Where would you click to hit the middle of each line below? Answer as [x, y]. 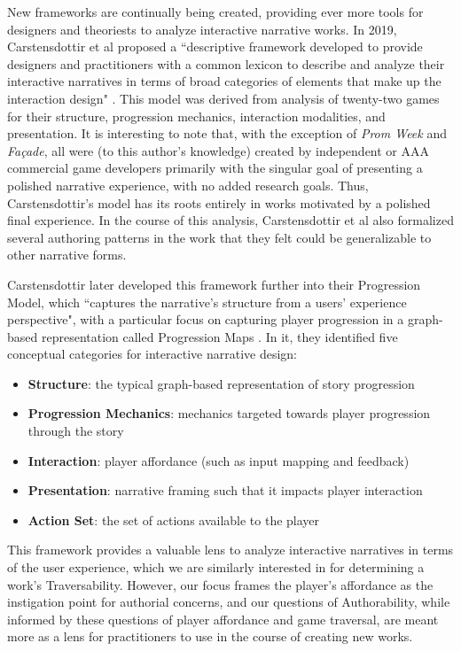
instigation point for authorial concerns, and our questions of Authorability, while [229, 602]
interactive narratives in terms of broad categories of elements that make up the [224, 81]
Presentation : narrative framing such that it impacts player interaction [225, 490]
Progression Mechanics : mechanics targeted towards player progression [229, 413]
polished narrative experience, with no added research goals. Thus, [188, 185]
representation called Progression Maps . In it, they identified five [219, 336]
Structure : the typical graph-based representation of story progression [221, 383]
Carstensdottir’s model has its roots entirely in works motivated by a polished [219, 202]
